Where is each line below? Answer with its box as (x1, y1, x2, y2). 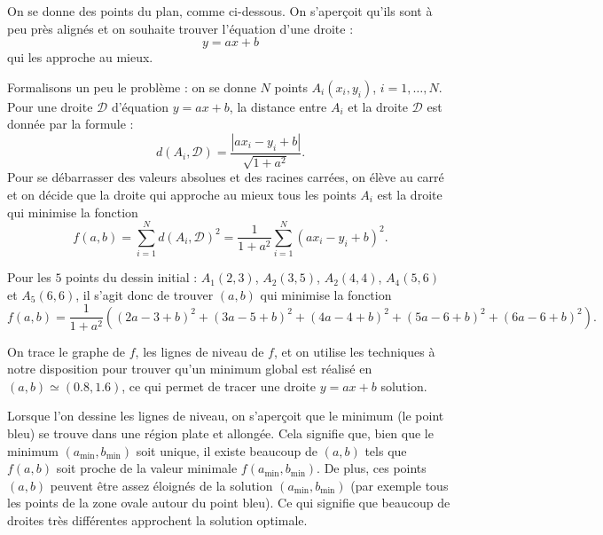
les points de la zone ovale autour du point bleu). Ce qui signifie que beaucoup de (7, 493, 450, 512)
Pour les (7, 268, 51, 287)
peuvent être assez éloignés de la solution (50, 476, 273, 494)
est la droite (377, 185, 442, 203)
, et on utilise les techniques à (273, 342, 435, 360)
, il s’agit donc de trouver (75, 285, 214, 303)
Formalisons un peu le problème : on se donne (7, 77, 256, 96)
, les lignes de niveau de (135, 342, 264, 360)
